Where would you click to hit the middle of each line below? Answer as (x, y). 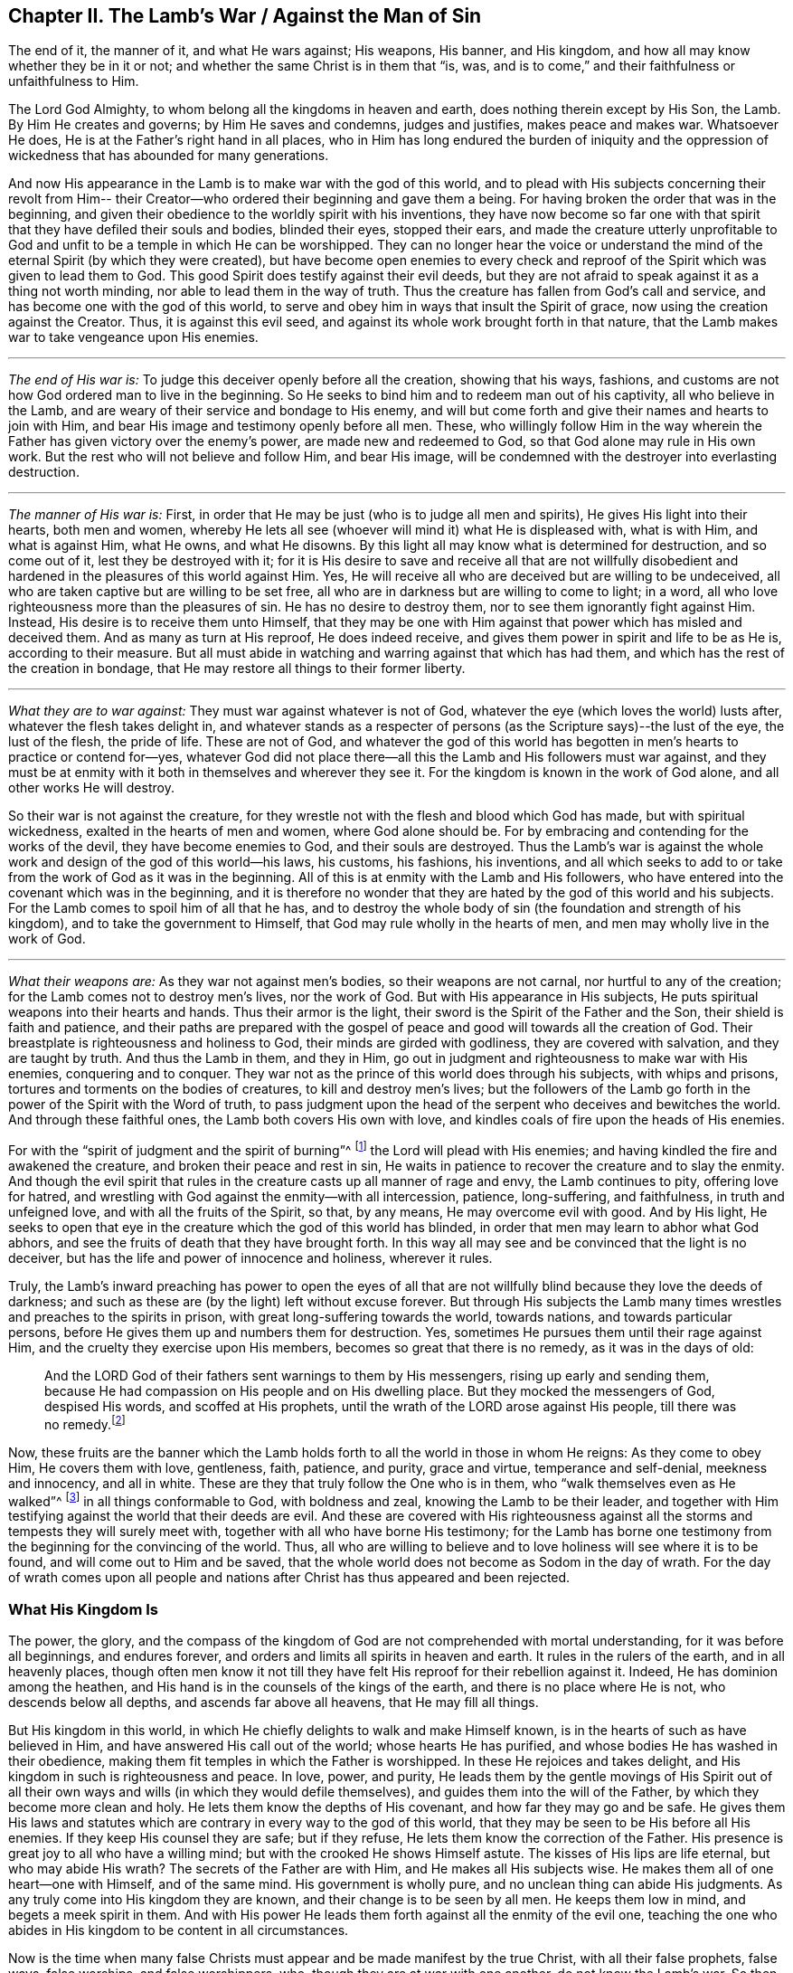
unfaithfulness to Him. (74, 81)
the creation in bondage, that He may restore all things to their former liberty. (237, 669)
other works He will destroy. (91, 788)
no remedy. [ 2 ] (85, 1423)
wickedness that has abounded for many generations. (169, 156)
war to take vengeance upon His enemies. (133, 337)
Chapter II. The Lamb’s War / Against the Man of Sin (245, 16)
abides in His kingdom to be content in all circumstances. (179, 1930)
